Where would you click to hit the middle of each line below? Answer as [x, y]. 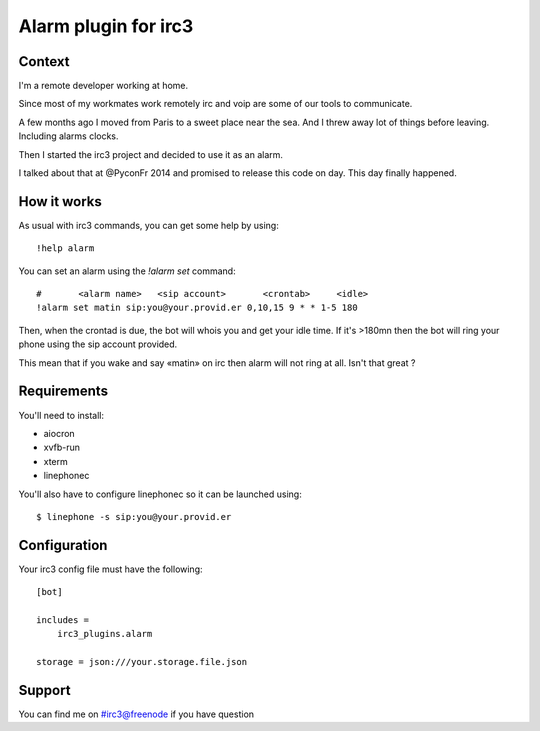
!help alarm [65, 248]
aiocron [59, 433]
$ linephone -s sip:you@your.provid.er [134, 516]
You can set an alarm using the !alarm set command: [127, 271]
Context [44, 61]
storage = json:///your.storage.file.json [142, 662]
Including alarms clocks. [68, 136]
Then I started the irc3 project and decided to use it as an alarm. [151, 154]
